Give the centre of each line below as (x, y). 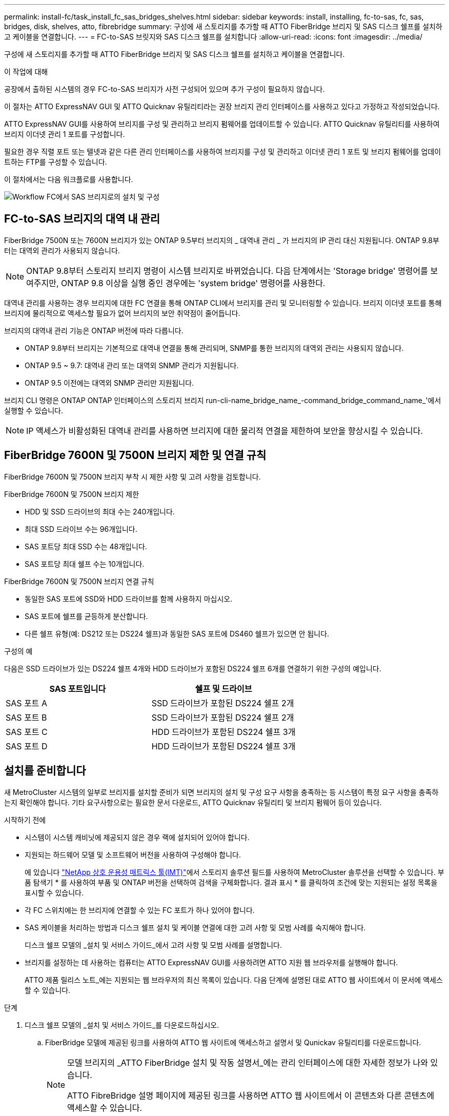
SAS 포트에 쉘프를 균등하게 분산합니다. (86, 616)
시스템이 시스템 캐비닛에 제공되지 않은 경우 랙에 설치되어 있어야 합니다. (137, 837)
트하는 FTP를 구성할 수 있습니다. (56, 162)
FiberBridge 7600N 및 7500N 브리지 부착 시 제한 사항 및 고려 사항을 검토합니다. (132, 476)
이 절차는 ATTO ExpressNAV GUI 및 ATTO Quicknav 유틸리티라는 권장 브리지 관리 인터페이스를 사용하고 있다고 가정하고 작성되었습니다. (222, 106)
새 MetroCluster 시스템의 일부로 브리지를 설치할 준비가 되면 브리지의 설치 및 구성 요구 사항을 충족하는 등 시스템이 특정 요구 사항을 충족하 (221, 792)
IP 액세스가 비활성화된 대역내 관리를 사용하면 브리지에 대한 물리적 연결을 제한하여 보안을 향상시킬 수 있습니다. (225, 431)
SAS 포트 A (27, 703)
